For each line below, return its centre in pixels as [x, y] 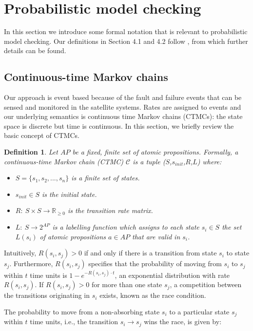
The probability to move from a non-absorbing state [82, 311]
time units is [49, 275]
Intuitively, [20, 253]
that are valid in [156, 236]
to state [238, 253]
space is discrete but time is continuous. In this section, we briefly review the [119, 126]
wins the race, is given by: [183, 321]
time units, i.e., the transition [74, 321]
